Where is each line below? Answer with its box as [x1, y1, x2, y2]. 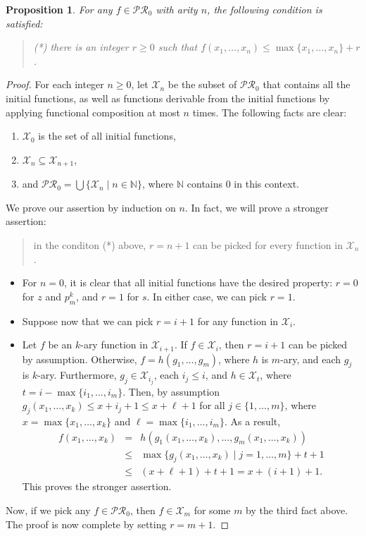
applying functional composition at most [6, 104, 180, 119]
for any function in [197, 313, 279, 328]
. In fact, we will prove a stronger [184, 200, 329, 214]
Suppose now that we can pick [22, 313, 153, 328]
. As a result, [225, 413, 281, 428]
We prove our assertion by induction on [6, 200, 176, 214]
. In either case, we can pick [146, 288, 267, 303]
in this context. [234, 176, 299, 191]
